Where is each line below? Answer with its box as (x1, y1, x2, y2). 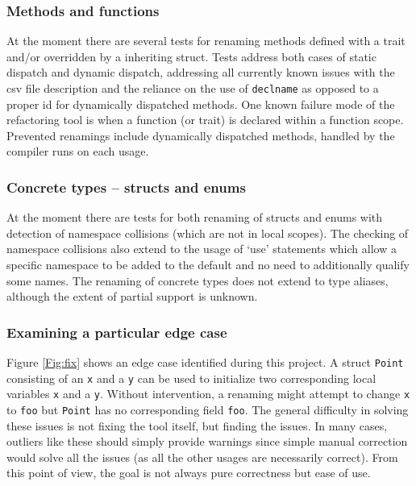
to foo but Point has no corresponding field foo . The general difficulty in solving (6, 401, 409, 417)
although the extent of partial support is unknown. (6, 288, 258, 305)
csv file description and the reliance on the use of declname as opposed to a (6, 80, 379, 96)
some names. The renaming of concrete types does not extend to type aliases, (6, 272, 389, 289)
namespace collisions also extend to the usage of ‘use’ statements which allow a (6, 240, 397, 257)
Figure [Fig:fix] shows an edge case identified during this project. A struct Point (6, 354, 404, 371)
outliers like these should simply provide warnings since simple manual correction (6, 433, 408, 450)
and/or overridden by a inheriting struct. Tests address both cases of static (6, 48, 376, 64)
